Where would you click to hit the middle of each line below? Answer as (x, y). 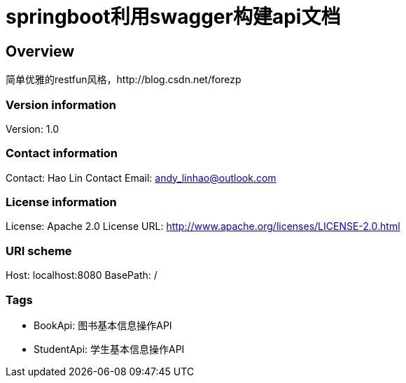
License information (61, 202)
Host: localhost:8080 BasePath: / (82, 275)
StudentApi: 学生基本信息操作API (109, 349)
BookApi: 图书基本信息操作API (103, 325)
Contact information (62, 153)
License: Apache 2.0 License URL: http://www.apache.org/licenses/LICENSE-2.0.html (203, 226)
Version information (61, 104)
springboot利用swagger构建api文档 (173, 17)
